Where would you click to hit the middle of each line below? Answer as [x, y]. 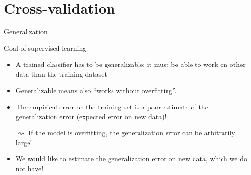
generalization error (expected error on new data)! [91, 116]
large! [24, 142]
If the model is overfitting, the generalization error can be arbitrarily [132, 133]
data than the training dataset [61, 74]
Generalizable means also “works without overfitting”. [96, 90]
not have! [29, 168]
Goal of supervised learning [45, 48]
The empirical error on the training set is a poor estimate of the [112, 107]
